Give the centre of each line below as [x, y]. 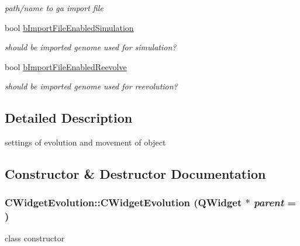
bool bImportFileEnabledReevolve [66, 66]
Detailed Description [69, 118]
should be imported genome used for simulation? [91, 47]
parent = [275, 202]
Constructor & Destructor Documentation [135, 174]
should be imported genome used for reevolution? [91, 86]
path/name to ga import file [54, 8]
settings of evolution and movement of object [85, 142]
